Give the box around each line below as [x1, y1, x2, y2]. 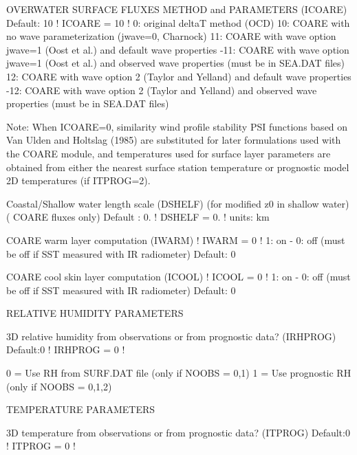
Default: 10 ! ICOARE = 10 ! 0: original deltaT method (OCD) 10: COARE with [6, 15, 350, 30]
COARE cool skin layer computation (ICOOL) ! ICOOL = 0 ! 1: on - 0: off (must [6, 269, 351, 284]
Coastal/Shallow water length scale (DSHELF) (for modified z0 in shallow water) [6, 196, 349, 210]
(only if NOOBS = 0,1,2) [6, 379, 112, 393]
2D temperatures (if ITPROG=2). [6, 173, 151, 188]
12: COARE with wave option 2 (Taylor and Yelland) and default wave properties [6, 69, 351, 83]
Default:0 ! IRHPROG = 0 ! [6, 342, 125, 357]
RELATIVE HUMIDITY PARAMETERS [6, 306, 184, 320]
